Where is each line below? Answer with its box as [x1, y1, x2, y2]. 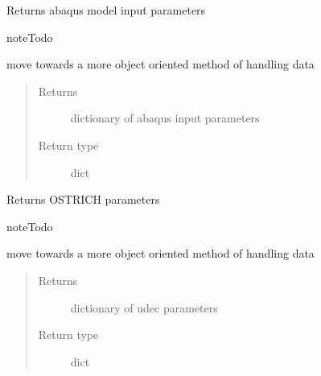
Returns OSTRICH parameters [6, 191, 160, 208]
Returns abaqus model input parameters [6, 2, 206, 18]
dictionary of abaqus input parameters [70, 109, 260, 126]
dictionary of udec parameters [70, 299, 218, 316]
